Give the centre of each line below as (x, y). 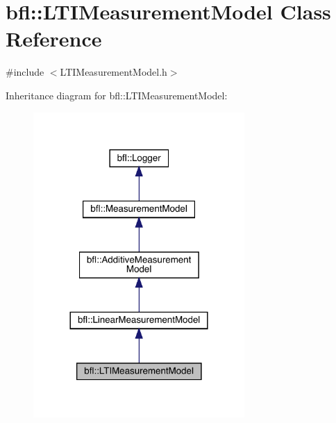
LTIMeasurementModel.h (114, 72)
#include (25, 72)
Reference (54, 39)
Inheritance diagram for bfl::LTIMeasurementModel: (117, 95)
